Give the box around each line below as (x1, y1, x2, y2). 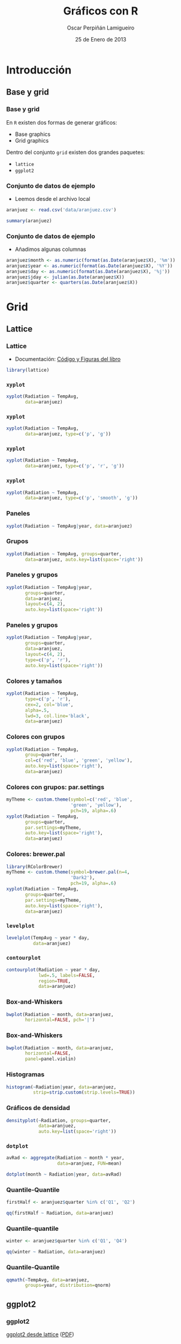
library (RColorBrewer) (6, 863, 63, 870)
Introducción (6, 63, 72, 76)
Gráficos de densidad (6, 1104, 70, 1112)
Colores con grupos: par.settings (6, 783, 105, 791)
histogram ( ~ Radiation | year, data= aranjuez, (6, 1084, 117, 1090)
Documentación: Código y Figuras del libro (14, 356, 121, 363)
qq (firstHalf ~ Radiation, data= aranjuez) (6, 1210, 114, 1216)
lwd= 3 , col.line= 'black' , (25, 713, 90, 719)
